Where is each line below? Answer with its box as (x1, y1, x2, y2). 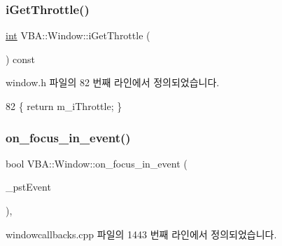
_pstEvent (6, 179, 51, 194)
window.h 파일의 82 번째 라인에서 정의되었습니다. (6, 75, 220, 90)
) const (6, 51, 36, 66)
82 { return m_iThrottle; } (6, 99, 122, 113)
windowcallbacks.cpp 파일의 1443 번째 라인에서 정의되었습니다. (6, 226, 277, 241)
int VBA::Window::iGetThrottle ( (6, 28, 150, 43)
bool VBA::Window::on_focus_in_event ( (6, 156, 188, 170)
